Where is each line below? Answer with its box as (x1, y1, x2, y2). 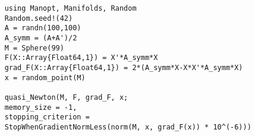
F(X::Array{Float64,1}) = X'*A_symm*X (4, 53, 158, 62)
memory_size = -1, (4, 103, 77, 112)
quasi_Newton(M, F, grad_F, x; (4, 93, 128, 102)
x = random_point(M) (4, 73, 86, 82)
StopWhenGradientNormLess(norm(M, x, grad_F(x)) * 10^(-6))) (4, 122, 251, 131)
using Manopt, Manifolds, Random (4, 4, 137, 12)
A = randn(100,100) (4, 24, 81, 33)
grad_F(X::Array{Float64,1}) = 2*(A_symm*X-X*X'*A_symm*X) (4, 63, 243, 72)
